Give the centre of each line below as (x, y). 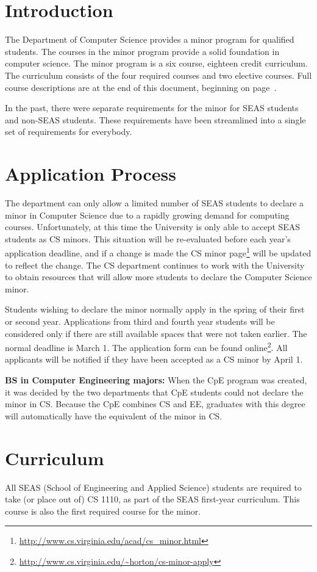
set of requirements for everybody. (69, 132)
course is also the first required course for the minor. (103, 511)
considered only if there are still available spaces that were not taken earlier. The (156, 333)
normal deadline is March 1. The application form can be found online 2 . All (146, 346)
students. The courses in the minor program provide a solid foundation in (142, 51)
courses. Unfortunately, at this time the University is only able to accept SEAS (153, 227)
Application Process (91, 174)
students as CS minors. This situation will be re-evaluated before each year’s (148, 238)
